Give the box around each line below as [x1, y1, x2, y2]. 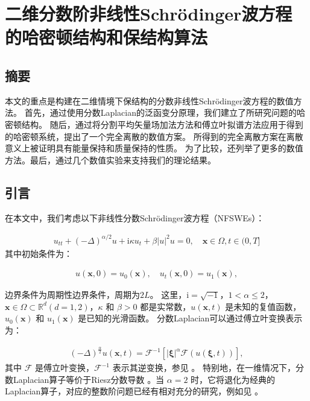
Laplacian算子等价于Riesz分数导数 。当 [13, 373, 165, 385]
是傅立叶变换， [34, 361, 94, 374]
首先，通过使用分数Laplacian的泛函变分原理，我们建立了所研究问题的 [24, 106, 297, 119]
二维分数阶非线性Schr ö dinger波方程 [5, 1, 293, 26]
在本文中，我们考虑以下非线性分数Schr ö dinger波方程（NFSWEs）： [5, 211, 265, 224]
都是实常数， [140, 300, 191, 312]
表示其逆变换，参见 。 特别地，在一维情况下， [112, 361, 296, 374]
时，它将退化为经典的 [191, 373, 276, 385]
